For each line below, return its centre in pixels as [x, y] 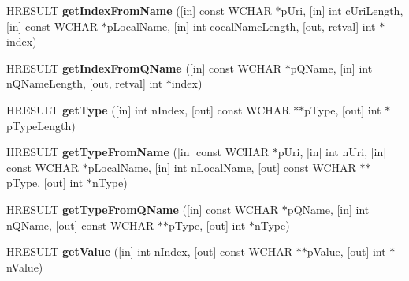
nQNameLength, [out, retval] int [85, 83]
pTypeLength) [41, 125]
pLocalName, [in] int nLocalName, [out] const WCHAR [222, 167]
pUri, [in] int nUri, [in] [332, 152]
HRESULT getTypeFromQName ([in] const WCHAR [143, 209]
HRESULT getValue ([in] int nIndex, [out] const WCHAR [150, 251]
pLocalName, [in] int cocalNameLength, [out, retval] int [241, 26]
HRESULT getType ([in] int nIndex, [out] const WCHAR [148, 109]
